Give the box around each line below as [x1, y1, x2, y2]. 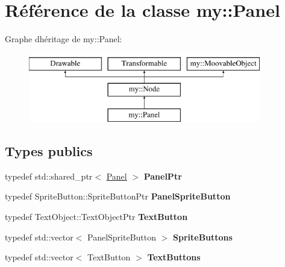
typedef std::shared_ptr [5, 169, 93, 182]
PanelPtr [143, 169, 182, 182]
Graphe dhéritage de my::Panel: [5, 33, 122, 45]
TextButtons [147, 251, 201, 263]
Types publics [5, 142, 93, 160]
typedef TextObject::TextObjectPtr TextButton [5, 210, 188, 223]
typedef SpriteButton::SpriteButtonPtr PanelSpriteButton [5, 190, 231, 203]
